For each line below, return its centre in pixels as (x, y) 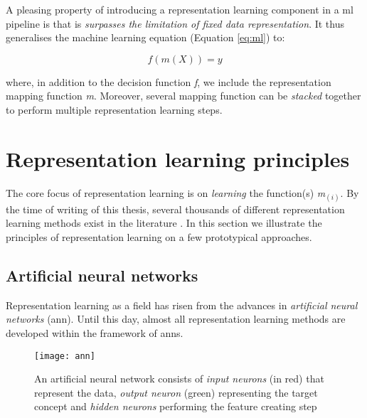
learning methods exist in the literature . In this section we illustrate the (164, 223)
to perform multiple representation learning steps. (114, 109)
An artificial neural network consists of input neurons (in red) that (179, 379)
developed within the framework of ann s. (95, 333)
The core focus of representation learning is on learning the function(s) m (166, 192)
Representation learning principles (178, 158)
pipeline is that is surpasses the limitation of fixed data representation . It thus (175, 23)
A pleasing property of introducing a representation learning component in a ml (180, 9)
